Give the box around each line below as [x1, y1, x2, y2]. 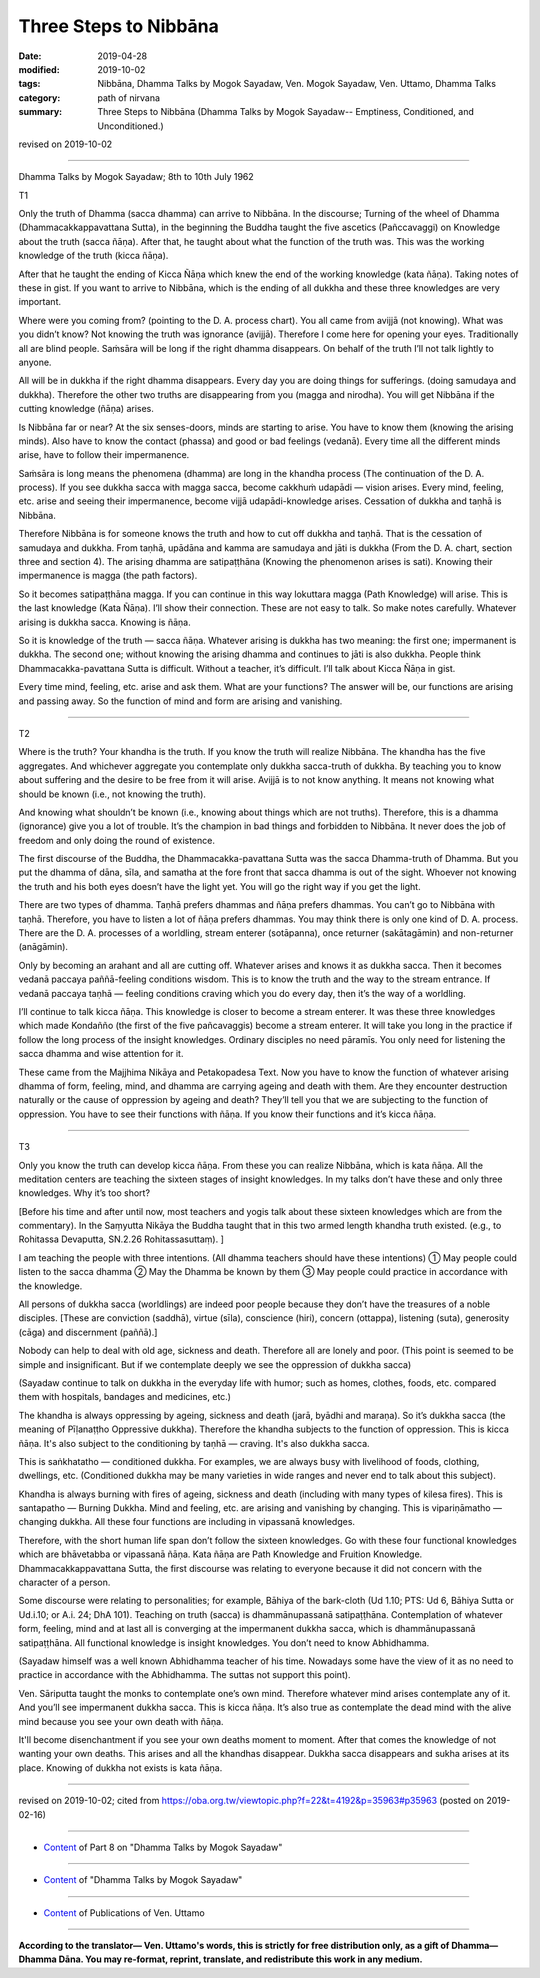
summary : [18, 106, 63, 118]
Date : [18, 50, 42, 62]
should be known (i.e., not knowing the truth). [18, 788, 207, 800]
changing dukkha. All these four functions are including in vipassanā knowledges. [18, 1516, 355, 1528]
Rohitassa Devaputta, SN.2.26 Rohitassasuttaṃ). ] [18, 1233, 225, 1245]
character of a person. [18, 1576, 111, 1589]
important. [18, 296, 62, 308]
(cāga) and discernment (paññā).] [18, 1326, 158, 1338]
